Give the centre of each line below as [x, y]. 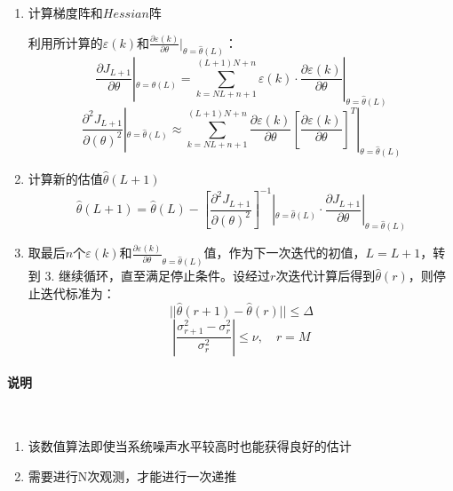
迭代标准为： [78, 293]
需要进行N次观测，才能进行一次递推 [132, 475]
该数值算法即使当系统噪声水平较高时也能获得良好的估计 [190, 446]
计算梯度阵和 [65, 12]
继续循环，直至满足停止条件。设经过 [165, 276]
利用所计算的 [65, 42]
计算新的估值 [65, 178]
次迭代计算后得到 [326, 276]
